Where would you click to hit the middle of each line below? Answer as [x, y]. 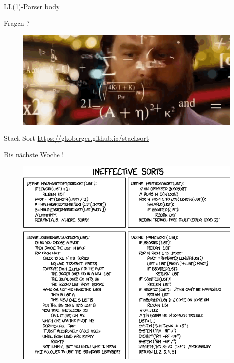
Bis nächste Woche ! [34, 154]
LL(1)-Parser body [32, 6]
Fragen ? [17, 23]
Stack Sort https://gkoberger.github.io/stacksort [77, 138]
